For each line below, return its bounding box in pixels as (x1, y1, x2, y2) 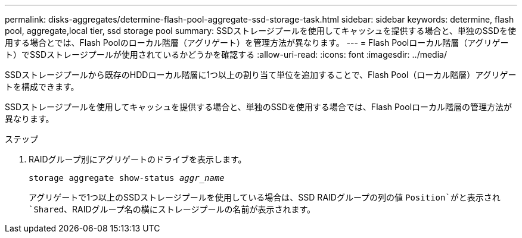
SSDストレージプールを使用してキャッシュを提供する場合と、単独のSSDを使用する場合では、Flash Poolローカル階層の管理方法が (5, 102, 512, 112)
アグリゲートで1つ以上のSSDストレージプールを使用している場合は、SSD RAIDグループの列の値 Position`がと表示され (29, 192, 501, 202)
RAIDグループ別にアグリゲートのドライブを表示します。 (29, 154, 247, 164)
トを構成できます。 (5, 82, 79, 92)
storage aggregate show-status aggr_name (29, 173, 225, 183)
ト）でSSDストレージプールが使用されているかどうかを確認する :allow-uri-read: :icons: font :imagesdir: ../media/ (5, 49, 447, 59)
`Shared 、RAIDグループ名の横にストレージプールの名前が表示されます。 (29, 204, 316, 214)
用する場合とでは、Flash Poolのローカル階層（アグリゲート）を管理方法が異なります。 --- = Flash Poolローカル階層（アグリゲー (5, 37, 509, 48)
